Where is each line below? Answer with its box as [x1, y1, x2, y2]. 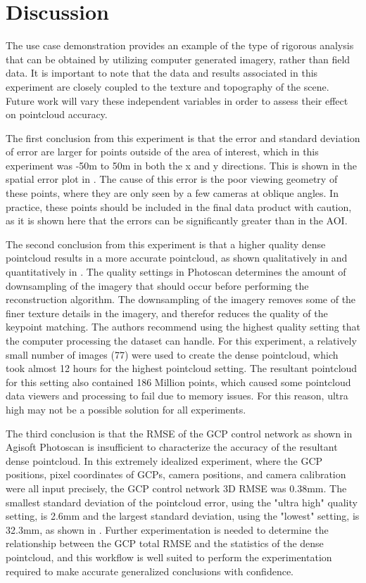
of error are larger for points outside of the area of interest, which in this [6, 144, 319, 159]
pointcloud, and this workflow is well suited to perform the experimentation [6, 549, 332, 564]
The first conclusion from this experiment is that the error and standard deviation [6, 130, 360, 145]
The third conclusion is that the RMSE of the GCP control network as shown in [6, 425, 353, 440]
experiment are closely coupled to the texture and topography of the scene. [6, 79, 329, 94]
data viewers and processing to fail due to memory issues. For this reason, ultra [6, 388, 348, 403]
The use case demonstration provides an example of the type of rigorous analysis [6, 38, 354, 53]
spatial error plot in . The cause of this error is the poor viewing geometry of [6, 172, 338, 186]
